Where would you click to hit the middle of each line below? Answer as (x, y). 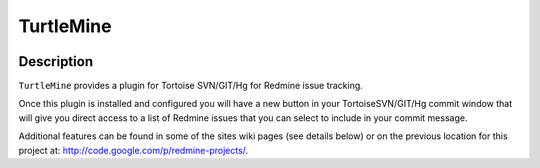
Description (56, 61)
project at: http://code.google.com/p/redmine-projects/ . (133, 150)
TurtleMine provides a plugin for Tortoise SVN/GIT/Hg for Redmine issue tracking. (191, 86)
